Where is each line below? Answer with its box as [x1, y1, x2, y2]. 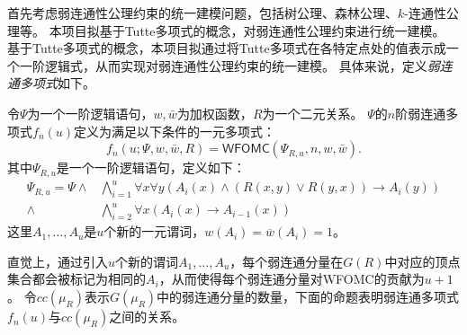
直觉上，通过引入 [7, 251, 108, 270]
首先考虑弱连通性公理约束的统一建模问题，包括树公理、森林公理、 [7, 4, 398, 22]
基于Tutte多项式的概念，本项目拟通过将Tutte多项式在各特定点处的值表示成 [7, 39, 446, 57]
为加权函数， [176, 103, 253, 122]
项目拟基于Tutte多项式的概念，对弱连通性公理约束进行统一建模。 [61, 21, 445, 40]
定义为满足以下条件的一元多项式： [74, 121, 276, 140]
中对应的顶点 [384, 251, 461, 270]
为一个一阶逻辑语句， [27, 103, 154, 122]
